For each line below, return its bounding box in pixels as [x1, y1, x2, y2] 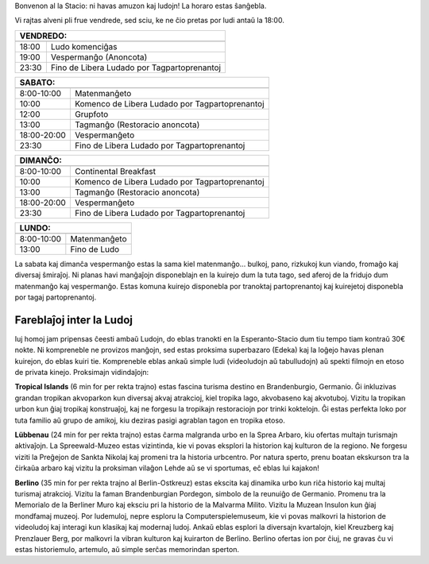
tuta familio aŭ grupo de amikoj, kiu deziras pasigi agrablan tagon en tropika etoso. [14, 415, 285, 425]
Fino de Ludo [70, 243, 120, 254]
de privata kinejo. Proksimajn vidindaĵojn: [14, 368, 149, 377]
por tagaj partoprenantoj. [14, 292, 97, 302]
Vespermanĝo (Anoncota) [50, 52, 148, 63]
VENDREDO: [19, 30, 68, 41]
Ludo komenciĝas [50, 41, 118, 52]
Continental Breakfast [74, 165, 157, 176]
